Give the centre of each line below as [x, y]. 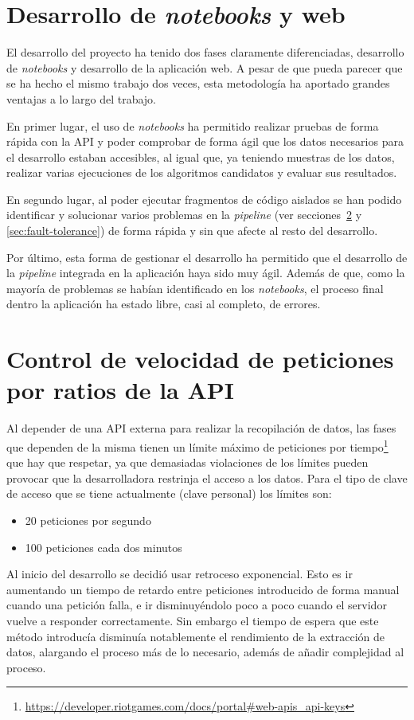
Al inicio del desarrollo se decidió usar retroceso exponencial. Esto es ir [180, 574]
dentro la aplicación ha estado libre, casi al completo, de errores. [164, 304]
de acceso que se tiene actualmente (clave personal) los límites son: [169, 493]
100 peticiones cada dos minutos [103, 547]
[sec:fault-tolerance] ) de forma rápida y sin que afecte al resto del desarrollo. [192, 231]
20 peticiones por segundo [88, 520]
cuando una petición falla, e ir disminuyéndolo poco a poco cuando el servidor [197, 605]
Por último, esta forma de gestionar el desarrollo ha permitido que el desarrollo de [207, 257]
